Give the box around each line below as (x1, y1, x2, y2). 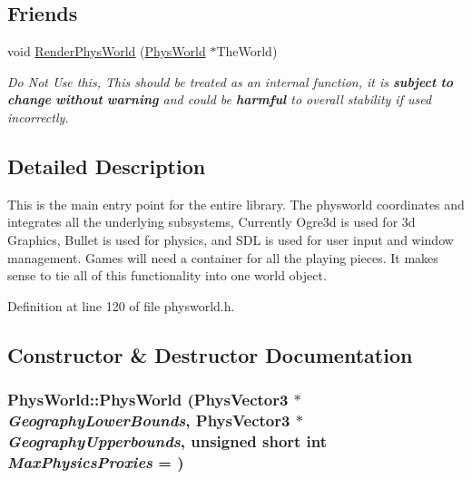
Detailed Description (7, 152, 206, 180)
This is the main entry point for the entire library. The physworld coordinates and (7, 194, 465, 213)
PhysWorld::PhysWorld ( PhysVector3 (7, 388, 289, 411)
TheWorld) (216, 42, 278, 61)
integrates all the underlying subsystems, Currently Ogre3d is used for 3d (7, 212, 416, 231)
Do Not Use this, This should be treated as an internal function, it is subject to (7, 72, 454, 91)
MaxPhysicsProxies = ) (7, 450, 184, 473)
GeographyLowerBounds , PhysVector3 (7, 408, 290, 431)
